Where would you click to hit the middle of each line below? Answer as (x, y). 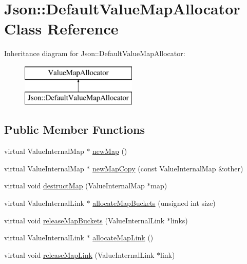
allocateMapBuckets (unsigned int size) (154, 203)
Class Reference (61, 29)
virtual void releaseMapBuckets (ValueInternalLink (84, 220)
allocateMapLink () (123, 237)
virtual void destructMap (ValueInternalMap (74, 186)
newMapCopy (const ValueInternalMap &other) (168, 168)
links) (179, 220)
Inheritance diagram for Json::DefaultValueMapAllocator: (95, 53)
